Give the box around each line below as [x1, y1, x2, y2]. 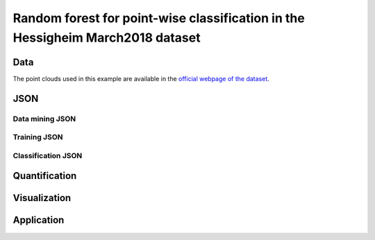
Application [12, 214, 65, 226]
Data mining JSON [12, 114, 76, 123]
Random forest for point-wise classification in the [12, 10, 305, 26]
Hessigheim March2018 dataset [12, 30, 201, 45]
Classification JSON [12, 151, 83, 160]
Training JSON [12, 132, 63, 142]
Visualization [12, 192, 72, 204]
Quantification [12, 170, 77, 182]
